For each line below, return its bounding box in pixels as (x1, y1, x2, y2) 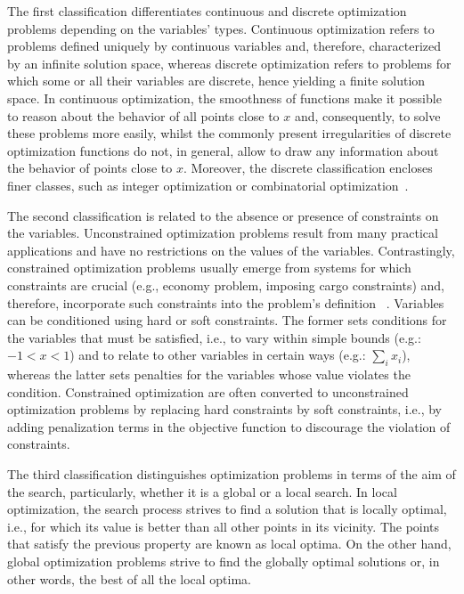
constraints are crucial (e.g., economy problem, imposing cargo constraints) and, (7, 275, 445, 294)
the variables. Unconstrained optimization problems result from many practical (7, 224, 438, 242)
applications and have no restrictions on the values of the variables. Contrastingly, (7, 240, 455, 259)
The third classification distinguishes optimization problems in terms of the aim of (7, 465, 456, 484)
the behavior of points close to (7, 159, 173, 177)
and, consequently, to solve (294, 106, 441, 125)
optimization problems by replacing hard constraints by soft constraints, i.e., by (7, 400, 442, 419)
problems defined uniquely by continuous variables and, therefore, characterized (7, 37, 442, 55)
